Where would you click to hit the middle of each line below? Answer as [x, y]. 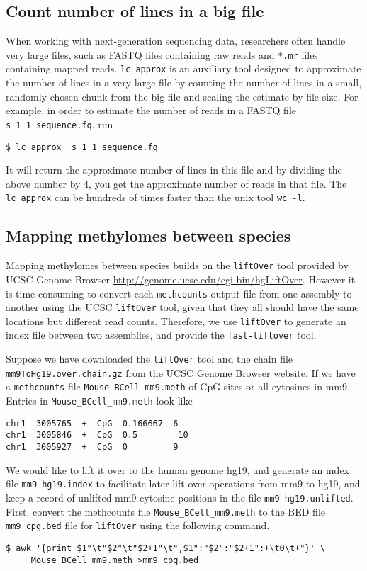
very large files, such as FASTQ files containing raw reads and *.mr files [162, 54]
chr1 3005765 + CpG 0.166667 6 [92, 423]
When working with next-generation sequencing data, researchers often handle [176, 41]
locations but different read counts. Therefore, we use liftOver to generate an [176, 321]
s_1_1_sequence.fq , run [60, 124]
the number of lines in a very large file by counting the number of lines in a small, [184, 83]
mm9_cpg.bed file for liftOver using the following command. [138, 525]
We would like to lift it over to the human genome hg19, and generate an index [178, 469]
